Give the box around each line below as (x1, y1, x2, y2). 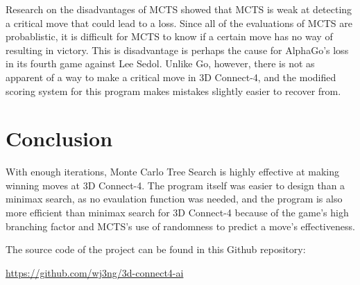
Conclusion (6, 124, 113, 153)
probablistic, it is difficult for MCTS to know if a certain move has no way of (6, 29, 333, 44)
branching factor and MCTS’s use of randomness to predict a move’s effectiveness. (6, 218, 355, 233)
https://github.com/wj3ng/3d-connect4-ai (6, 265, 184, 279)
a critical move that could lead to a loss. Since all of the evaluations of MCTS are (6, 15, 352, 30)
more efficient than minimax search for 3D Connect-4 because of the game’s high (6, 205, 349, 220)
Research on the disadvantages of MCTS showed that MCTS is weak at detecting (6, 2, 352, 16)
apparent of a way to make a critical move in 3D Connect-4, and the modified (6, 69, 336, 84)
